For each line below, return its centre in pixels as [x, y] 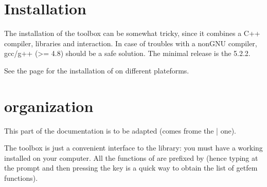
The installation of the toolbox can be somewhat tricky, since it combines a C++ [132, 33]
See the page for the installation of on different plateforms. [97, 70]
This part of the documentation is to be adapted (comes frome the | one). [120, 130]
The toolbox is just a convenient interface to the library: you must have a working [133, 148]
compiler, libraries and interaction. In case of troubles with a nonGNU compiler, [131, 43]
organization [49, 106]
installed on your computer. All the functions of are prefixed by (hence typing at [131, 157]
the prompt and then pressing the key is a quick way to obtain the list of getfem [131, 168]
